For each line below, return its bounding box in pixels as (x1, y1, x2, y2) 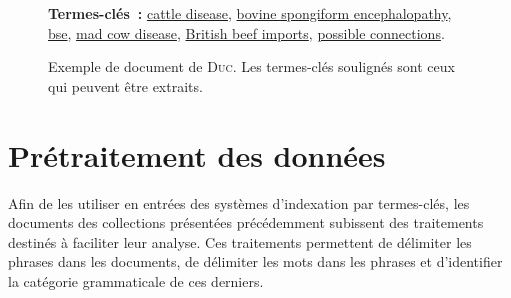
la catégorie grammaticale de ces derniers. (8, 270, 264, 291)
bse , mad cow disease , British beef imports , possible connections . (48, 22, 445, 43)
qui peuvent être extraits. (48, 75, 203, 96)
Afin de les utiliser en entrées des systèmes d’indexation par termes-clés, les (8, 192, 470, 213)
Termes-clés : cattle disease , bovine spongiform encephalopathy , (48, 3, 452, 23)
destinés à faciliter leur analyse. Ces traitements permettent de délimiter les (8, 231, 472, 252)
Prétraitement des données (8, 134, 386, 175)
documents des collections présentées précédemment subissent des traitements (8, 212, 484, 233)
